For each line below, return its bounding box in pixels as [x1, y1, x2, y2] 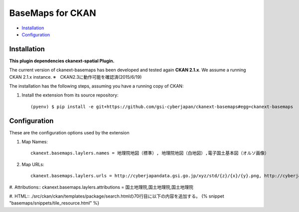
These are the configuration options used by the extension [9, 129, 130, 135]
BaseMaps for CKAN [9, 7, 97, 18]
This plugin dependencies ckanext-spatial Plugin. [9, 58, 115, 64]
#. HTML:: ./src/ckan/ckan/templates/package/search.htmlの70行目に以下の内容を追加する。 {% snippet [9, 193, 224, 199]
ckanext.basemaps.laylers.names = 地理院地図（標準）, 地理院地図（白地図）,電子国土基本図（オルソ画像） [30, 150, 269, 156]
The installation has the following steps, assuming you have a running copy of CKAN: [9, 83, 184, 89]
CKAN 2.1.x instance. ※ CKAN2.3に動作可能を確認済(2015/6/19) [9, 74, 142, 80]
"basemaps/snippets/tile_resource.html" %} [9, 200, 100, 206]
